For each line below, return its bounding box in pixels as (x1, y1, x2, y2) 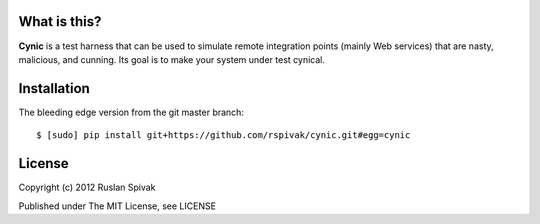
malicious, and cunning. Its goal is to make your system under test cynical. (18, 53, 325, 65)
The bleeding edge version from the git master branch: (18, 106, 245, 118)
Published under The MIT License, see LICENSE (18, 200, 217, 212)
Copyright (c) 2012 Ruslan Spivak (18, 181, 156, 194)
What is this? (18, 13, 102, 30)
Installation (18, 80, 90, 97)
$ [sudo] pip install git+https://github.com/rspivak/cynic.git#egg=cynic (36, 130, 411, 141)
